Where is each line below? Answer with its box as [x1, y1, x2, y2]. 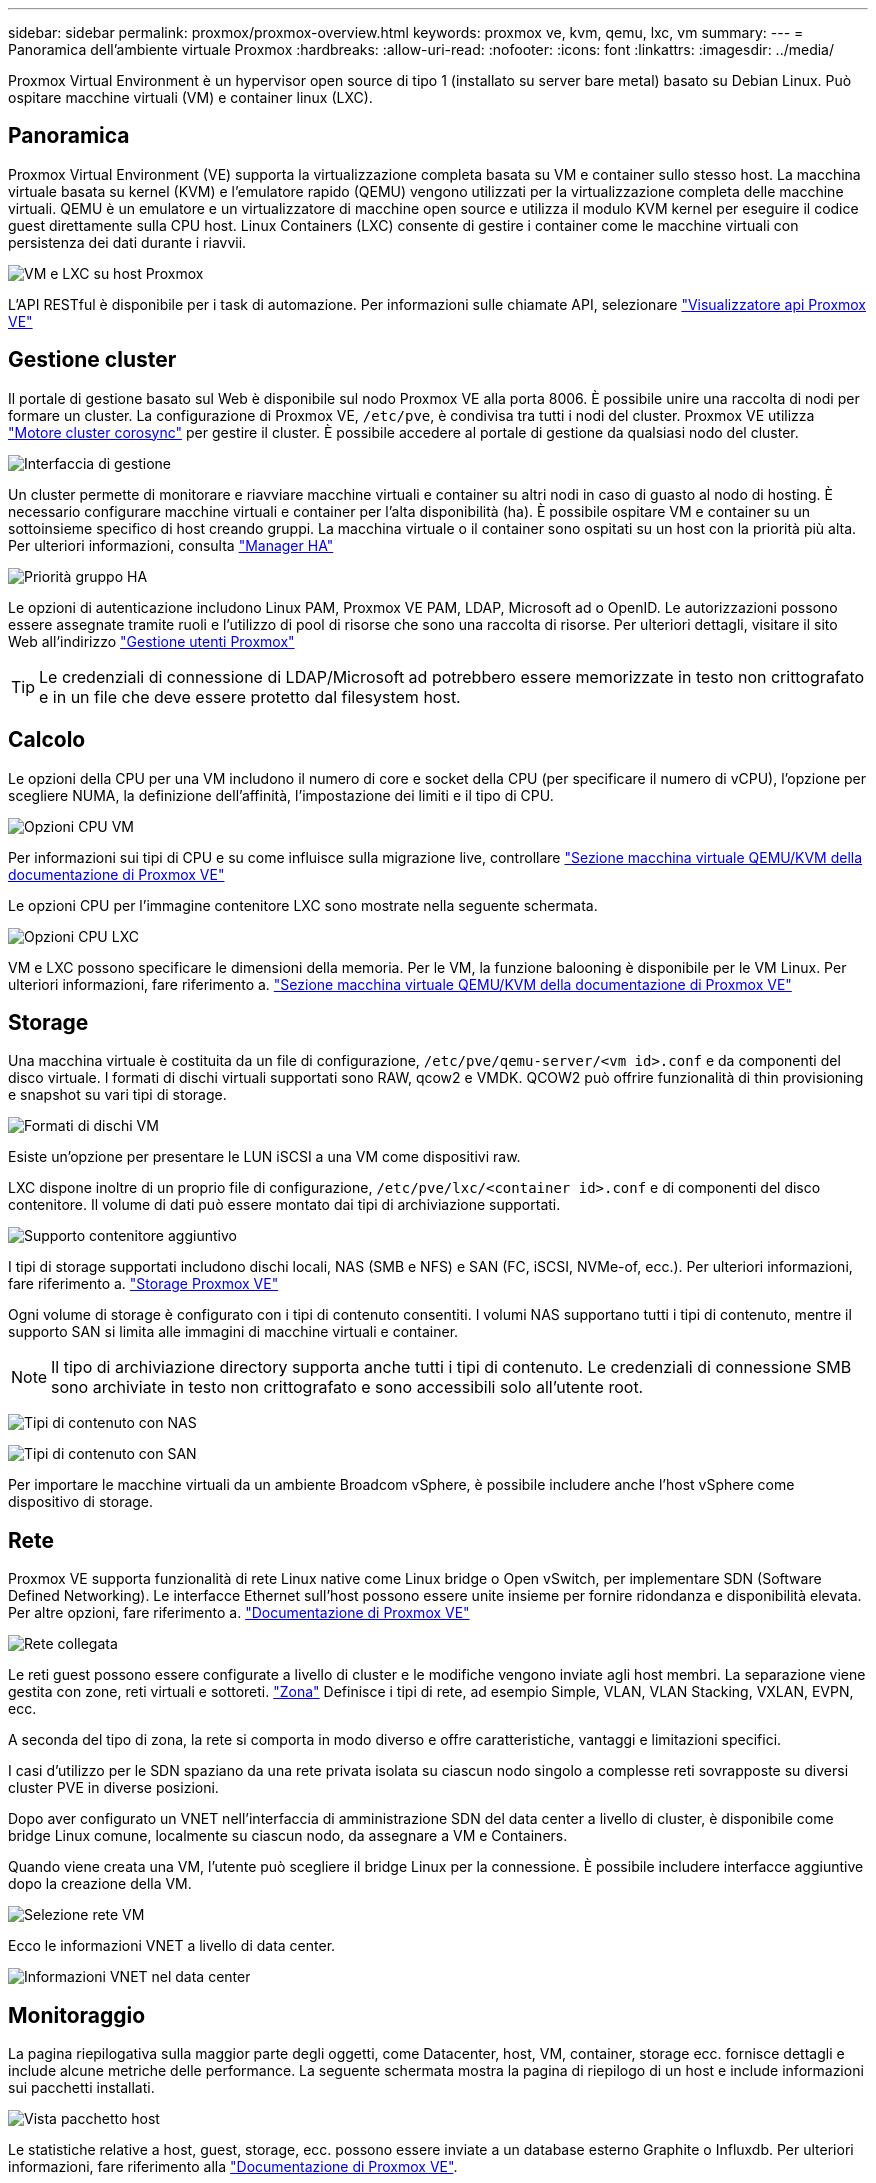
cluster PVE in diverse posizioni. [8, 1779, 219, 1797]
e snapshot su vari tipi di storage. [8, 1086, 227, 1104]
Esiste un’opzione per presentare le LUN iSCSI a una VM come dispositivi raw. [8, 1148, 521, 1166]
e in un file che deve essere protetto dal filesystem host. [39, 686, 461, 707]
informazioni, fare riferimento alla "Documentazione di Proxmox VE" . [8, 2158, 458, 2176]
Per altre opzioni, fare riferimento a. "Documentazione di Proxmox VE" [8, 1604, 470, 1622]
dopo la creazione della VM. [8, 1875, 192, 1893]
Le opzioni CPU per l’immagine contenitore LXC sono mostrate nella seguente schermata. [8, 896, 598, 914]
